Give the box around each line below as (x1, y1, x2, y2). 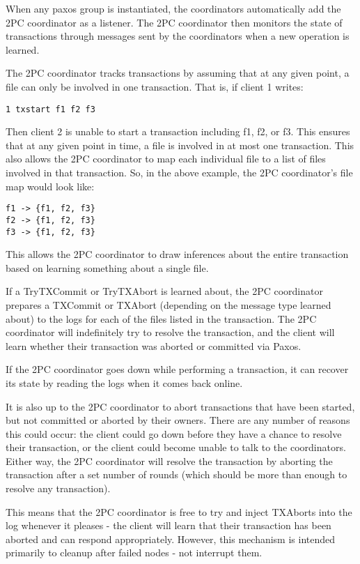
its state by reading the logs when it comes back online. (6, 375, 243, 390)
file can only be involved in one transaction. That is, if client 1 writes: (6, 79, 304, 93)
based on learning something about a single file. (6, 260, 209, 275)
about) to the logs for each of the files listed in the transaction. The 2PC (6, 311, 317, 326)
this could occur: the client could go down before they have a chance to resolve (6, 426, 342, 441)
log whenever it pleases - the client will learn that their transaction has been (6, 518, 331, 533)
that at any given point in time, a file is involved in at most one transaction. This (6, 137, 354, 152)
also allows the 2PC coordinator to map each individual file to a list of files (6, 151, 326, 166)
